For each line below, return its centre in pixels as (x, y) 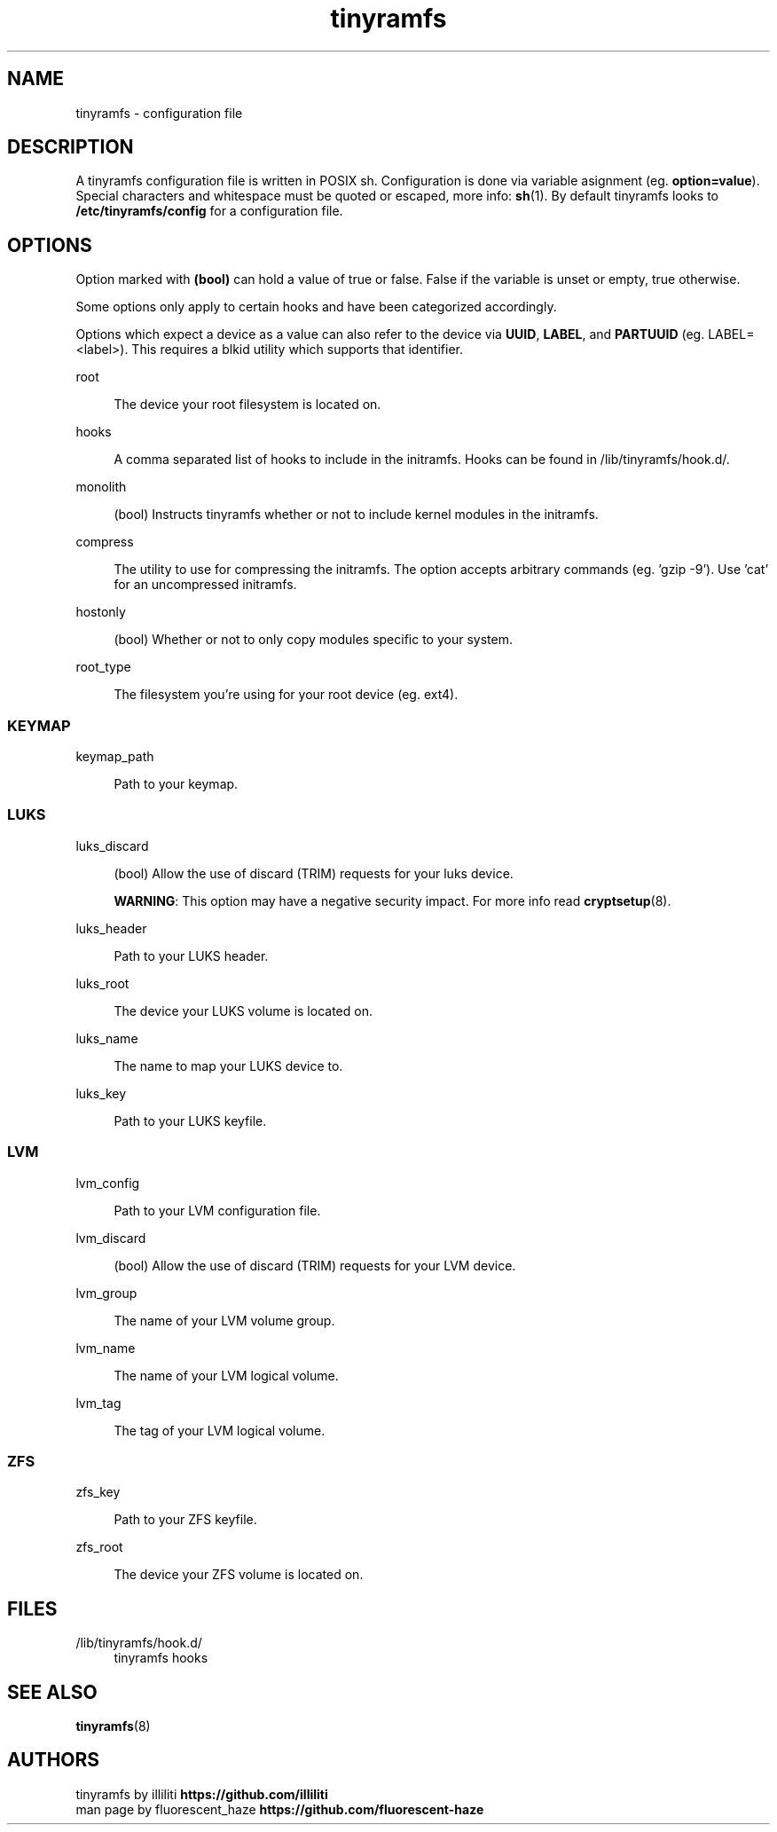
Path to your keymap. (176, 784)
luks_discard (112, 845)
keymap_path (115, 757)
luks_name (107, 1038)
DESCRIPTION (71, 147)
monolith (101, 487)
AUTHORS (54, 1760)
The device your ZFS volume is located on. (239, 1575)
